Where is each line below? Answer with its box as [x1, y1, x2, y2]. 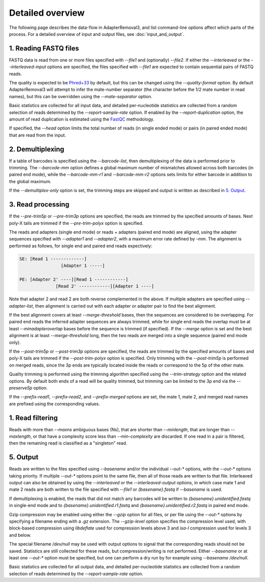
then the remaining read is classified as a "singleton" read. [9, 440, 128, 446]
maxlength [9, 433, 31, 439]
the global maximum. [9, 178, 52, 184]
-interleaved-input [9, 64, 46, 70]
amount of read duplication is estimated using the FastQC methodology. [9, 116, 155, 122]
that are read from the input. [9, 132, 66, 138]
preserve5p [9, 385, 33, 391]
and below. [9, 532, 31, 538]
